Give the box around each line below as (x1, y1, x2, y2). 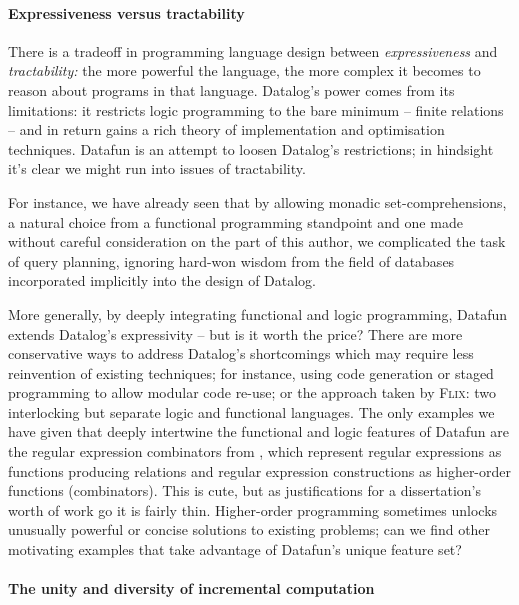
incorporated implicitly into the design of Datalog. (8, 270, 316, 291)
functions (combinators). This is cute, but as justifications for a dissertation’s (8, 480, 482, 501)
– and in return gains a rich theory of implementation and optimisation (8, 119, 445, 140)
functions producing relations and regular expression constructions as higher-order (8, 460, 512, 481)
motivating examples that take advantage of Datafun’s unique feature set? (8, 539, 462, 560)
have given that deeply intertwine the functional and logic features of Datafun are (8, 421, 509, 442)
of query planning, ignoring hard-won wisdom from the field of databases (8, 250, 455, 271)
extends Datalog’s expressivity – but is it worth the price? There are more (8, 323, 463, 344)
